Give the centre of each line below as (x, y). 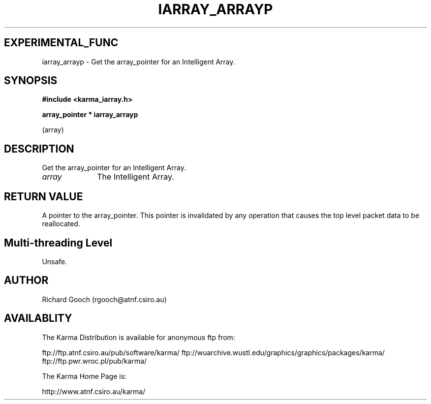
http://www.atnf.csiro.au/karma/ (94, 391)
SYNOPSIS (31, 81)
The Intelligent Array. (136, 177)
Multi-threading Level (58, 243)
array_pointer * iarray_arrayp (90, 115)
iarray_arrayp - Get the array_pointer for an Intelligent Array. (139, 62)
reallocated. (61, 224)
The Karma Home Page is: (84, 376)
